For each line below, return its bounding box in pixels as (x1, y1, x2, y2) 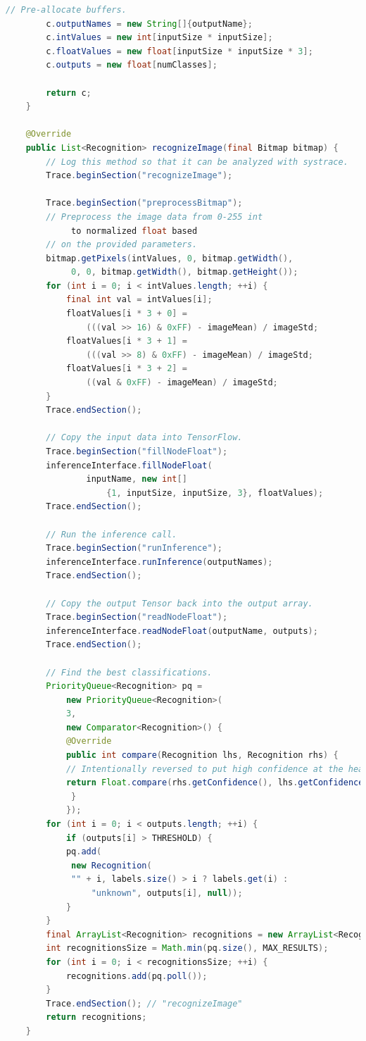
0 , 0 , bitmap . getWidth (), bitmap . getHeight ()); (71, 267, 298, 278)
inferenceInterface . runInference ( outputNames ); (46, 556, 273, 567)
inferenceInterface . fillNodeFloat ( (46, 460, 213, 470)
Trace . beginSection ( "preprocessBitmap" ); (46, 198, 243, 208)
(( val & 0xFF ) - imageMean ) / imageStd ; (86, 378, 278, 388)
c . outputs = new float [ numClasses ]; (46, 60, 217, 70)
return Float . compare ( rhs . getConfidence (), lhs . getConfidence (65, 778, 364, 788)
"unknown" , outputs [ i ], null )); (91, 888, 243, 898)
